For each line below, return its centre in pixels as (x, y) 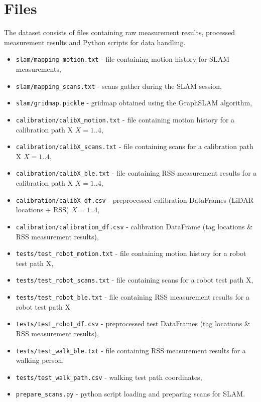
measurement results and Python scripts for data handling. (95, 42)
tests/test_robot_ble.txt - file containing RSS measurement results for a (133, 297)
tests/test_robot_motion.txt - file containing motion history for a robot (131, 253)
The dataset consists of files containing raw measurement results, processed (120, 32)
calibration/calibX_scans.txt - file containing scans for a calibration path (135, 146)
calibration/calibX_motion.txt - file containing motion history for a (125, 119)
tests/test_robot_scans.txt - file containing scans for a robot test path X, (135, 280)
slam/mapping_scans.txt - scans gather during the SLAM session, (119, 86)
